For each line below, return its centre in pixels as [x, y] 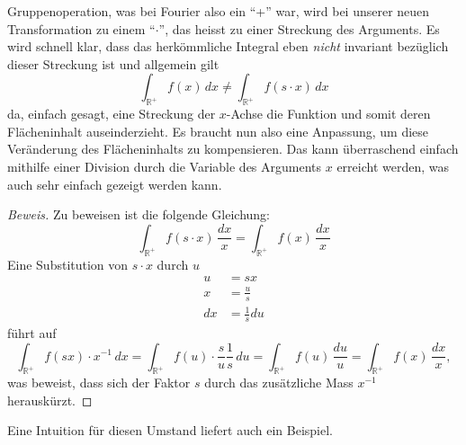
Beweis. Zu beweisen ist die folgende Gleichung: [139, 214]
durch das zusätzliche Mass [279, 383]
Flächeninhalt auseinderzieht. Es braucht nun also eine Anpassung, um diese [218, 131]
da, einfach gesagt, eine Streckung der [112, 114]
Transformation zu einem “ [81, 28]
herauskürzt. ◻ [50, 400]
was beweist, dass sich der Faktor [99, 383]
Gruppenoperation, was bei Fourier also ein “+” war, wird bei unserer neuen [219, 11]
